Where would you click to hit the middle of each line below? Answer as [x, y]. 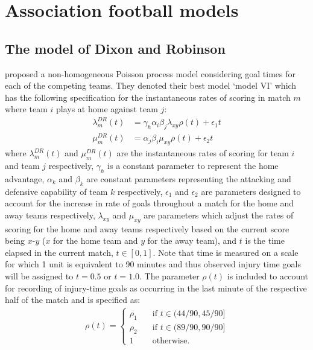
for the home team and [96, 240]
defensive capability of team [56, 191]
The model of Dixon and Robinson [115, 48]
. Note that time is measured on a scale [226, 252]
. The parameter [169, 275]
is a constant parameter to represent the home [193, 165]
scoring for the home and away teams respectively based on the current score [147, 228]
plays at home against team [107, 109]
